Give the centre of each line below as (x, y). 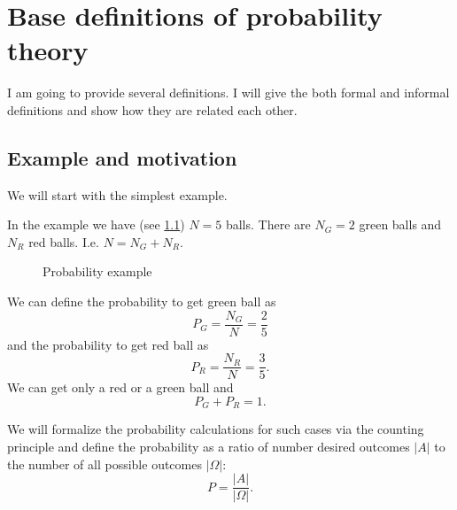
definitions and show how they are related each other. (152, 109)
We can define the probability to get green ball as (142, 301)
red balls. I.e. (64, 241)
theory (48, 50)
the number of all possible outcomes (105, 464)
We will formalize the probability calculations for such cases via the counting (216, 429)
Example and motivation (122, 157)
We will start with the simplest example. (117, 194)
